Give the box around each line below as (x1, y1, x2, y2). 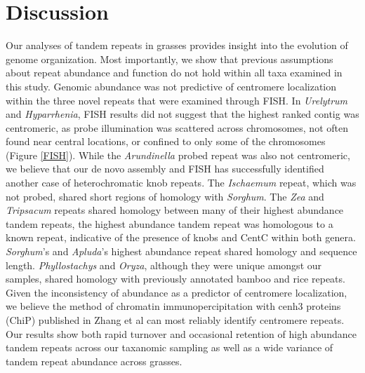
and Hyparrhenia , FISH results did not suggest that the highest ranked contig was (6, 107, 359, 121)
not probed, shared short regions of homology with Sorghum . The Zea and (6, 189, 324, 203)
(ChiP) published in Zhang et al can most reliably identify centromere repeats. (6, 313, 345, 327)
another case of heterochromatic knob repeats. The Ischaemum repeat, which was (6, 175, 357, 190)
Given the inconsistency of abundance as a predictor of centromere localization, (6, 285, 347, 299)
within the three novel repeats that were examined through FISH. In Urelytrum (6, 93, 348, 107)
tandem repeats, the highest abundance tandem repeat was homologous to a (6, 216, 333, 231)
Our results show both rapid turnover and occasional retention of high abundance (6, 326, 357, 341)
